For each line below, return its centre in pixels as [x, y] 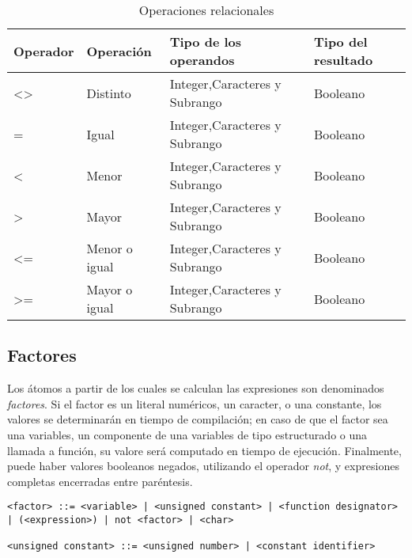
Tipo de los [206, 42]
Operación [119, 51]
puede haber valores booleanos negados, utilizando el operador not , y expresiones [203, 466]
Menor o [110, 248]
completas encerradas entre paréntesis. [100, 481]
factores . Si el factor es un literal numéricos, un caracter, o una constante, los [195, 403]
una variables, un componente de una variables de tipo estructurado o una [187, 434]
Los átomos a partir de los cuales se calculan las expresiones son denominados [196, 388]
